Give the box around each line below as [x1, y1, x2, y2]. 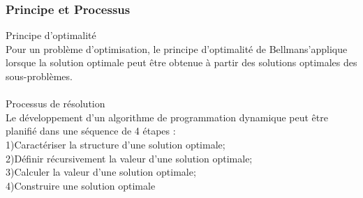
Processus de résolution [6, 96, 105, 111]
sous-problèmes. [6, 69, 73, 83]
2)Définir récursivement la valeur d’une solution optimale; [6, 151, 253, 165]
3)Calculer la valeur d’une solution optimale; [6, 165, 196, 179]
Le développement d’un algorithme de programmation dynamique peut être [6, 109, 328, 124]
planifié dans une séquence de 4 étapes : [6, 123, 176, 138]
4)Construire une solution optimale [6, 178, 156, 192]
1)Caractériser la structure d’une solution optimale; [6, 137, 225, 151]
